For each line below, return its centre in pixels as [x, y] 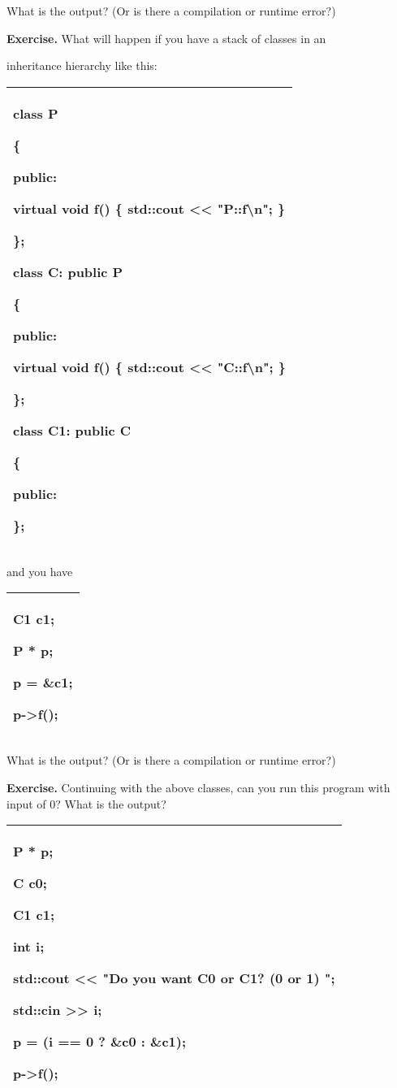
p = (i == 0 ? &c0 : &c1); [100, 1042]
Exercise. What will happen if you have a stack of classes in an [166, 38]
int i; [29, 947]
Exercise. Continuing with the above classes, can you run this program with [198, 787]
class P [36, 113]
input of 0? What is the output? [86, 803]
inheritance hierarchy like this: [82, 65]
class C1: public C [72, 430]
